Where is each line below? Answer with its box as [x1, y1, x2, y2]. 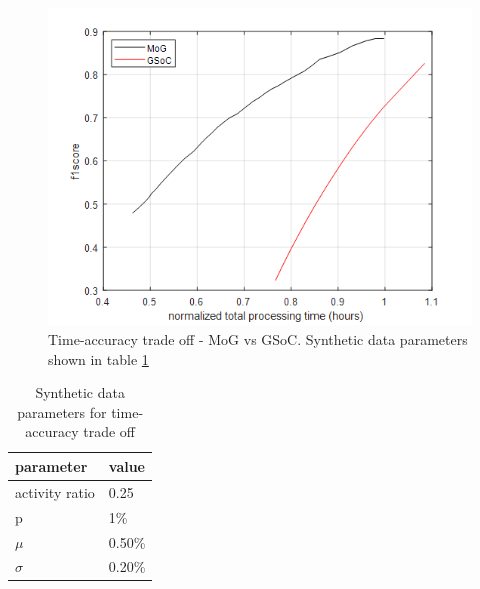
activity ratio [15, 481, 95, 502]
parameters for [17, 401, 107, 422]
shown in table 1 [48, 348, 149, 369]
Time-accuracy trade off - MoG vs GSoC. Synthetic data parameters [48, 329, 468, 350]
